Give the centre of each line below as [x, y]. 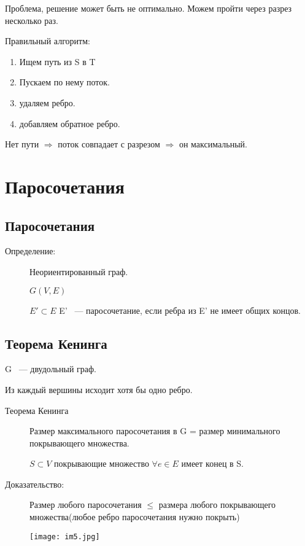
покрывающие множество [102, 463]
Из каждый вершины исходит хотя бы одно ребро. [99, 389]
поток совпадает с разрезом [109, 144]
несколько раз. [32, 20]
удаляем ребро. [47, 102]
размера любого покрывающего [217, 505]
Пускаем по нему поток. [64, 82]
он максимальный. [213, 144]
